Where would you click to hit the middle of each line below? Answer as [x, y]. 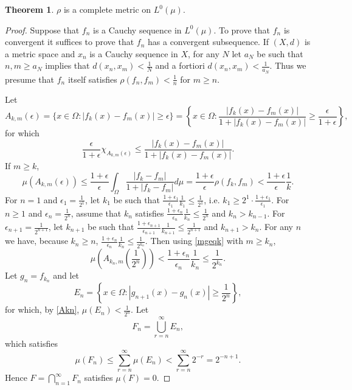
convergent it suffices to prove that [70, 42]
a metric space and [40, 53]
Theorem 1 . [29, 9]
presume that [30, 79]
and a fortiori [180, 65]
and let [66, 275]
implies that [67, 65]
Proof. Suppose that [42, 30]
